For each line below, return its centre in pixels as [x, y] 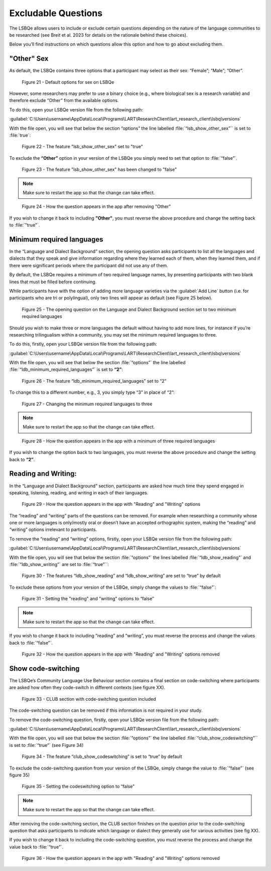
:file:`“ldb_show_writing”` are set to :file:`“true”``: [59, 565]
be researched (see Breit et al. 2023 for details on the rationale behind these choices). [98, 35]
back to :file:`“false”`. [31, 642]
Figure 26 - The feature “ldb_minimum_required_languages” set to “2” [94, 381]
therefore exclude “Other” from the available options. [64, 100]
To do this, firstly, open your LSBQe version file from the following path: [83, 344]
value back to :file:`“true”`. [36, 847]
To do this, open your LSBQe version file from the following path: [76, 110]
